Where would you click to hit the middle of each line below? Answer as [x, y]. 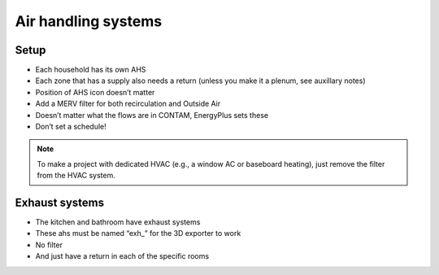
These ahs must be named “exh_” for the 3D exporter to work [138, 234]
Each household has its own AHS [91, 70]
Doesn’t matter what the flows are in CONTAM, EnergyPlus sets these [152, 115]
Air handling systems [89, 21]
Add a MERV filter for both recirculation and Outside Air [128, 104]
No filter [49, 245]
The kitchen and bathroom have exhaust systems [118, 222]
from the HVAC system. [76, 176]
